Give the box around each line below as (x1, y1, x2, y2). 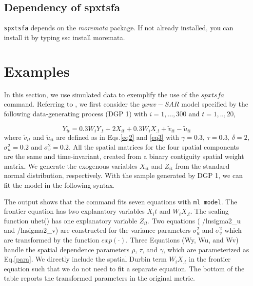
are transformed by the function (4, 235, 99, 245)
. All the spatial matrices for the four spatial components (69, 141, 239, 152)
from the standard (175, 160, 230, 171)
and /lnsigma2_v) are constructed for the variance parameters (4, 225, 191, 235)
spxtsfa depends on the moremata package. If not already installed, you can (4, 22, 234, 33)
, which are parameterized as (163, 244, 249, 254)
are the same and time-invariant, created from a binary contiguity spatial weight (4, 151, 244, 161)
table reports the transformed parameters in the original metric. (4, 273, 195, 283)
